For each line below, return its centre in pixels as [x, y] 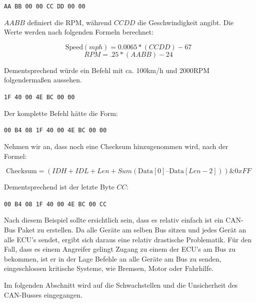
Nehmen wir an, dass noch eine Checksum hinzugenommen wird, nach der [116, 146]
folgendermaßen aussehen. [43, 80]
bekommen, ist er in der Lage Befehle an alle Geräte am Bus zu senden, [113, 258]
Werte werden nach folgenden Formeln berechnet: [79, 32]
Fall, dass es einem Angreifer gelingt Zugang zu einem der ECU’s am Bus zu [120, 249]
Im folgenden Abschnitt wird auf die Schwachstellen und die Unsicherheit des [121, 284]
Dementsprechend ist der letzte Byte [59, 187]
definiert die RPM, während [69, 22]
